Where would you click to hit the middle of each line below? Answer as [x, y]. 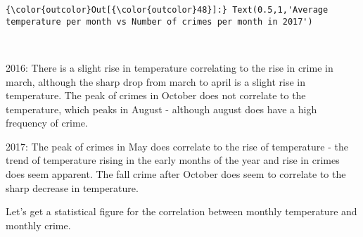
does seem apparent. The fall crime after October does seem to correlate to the [176, 174]
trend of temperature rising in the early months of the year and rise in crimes [173, 160]
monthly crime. [38, 225]
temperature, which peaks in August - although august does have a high [161, 109]
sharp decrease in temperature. [72, 187]
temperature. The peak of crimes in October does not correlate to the [156, 95]
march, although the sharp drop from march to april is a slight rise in [156, 81]
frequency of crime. [47, 123]
